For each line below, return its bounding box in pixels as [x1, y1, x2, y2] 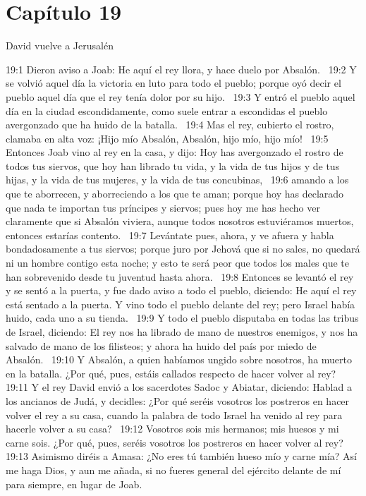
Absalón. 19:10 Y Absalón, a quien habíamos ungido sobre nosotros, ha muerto [6, 352, 352, 367]
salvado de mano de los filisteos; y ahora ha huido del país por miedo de [6, 338, 317, 353]
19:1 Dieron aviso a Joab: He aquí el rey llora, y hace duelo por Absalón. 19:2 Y [6, 61, 357, 76]
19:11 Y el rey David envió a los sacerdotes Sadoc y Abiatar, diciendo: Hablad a [6, 380, 352, 394]
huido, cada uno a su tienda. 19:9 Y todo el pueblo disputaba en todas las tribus [6, 310, 359, 325]
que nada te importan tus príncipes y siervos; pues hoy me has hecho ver [6, 200, 320, 214]
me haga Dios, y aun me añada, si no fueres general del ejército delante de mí [6, 462, 341, 477]
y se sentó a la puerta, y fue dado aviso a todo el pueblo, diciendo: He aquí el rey [6, 283, 357, 298]
